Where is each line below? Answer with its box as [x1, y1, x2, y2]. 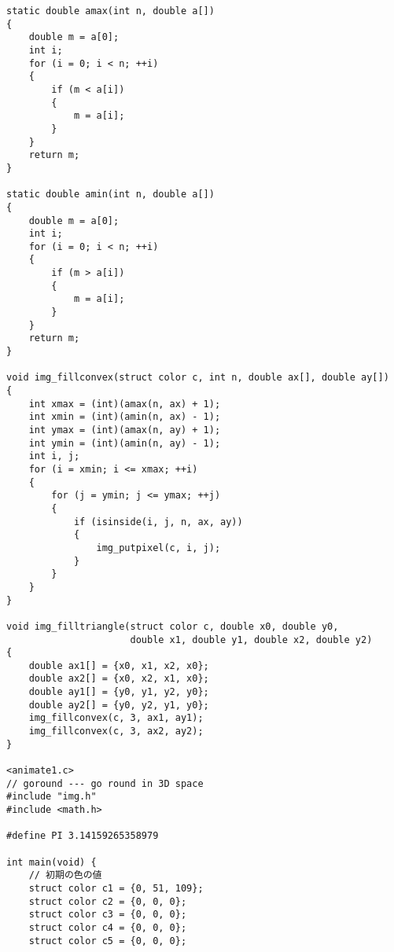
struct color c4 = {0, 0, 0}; [28, 921, 187, 933]
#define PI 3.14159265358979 [6, 830, 159, 842]
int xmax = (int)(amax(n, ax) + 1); [28, 398, 221, 410]
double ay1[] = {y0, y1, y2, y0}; [28, 686, 209, 698]
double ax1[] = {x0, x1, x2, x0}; [28, 660, 209, 671]
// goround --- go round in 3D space [6, 777, 204, 789]
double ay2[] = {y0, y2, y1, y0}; [28, 699, 209, 711]
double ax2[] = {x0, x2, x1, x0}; [28, 673, 209, 685]
